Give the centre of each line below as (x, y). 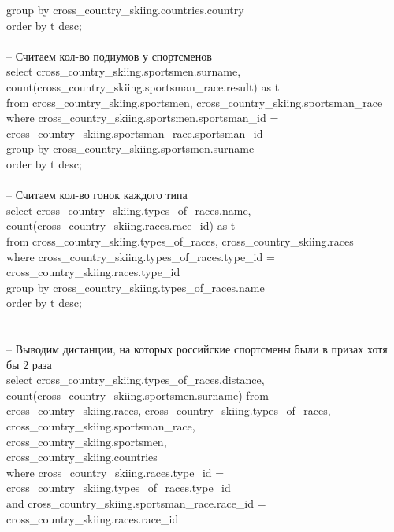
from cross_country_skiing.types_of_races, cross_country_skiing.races (180, 240)
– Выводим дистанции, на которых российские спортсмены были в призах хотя (197, 349)
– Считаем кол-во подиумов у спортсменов (109, 55)
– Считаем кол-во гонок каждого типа (97, 195)
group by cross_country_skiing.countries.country (125, 9)
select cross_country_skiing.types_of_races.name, (129, 210)
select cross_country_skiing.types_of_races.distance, (136, 380)
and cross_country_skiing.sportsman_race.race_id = (136, 503)
